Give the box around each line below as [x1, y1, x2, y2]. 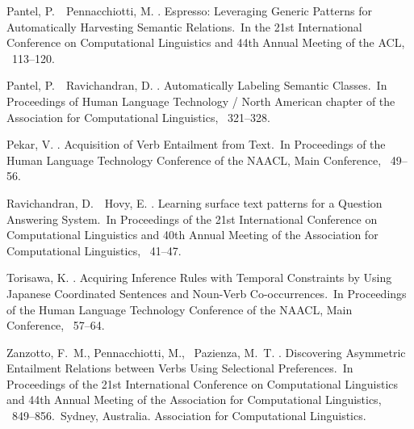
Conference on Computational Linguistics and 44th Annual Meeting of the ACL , [6, 34, 405, 51]
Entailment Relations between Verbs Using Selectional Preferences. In [6, 360, 353, 376]
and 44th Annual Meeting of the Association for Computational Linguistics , [6, 391, 382, 408]
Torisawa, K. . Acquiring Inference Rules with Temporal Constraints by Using [6, 269, 392, 286]
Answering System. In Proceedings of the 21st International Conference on [6, 210, 378, 227]
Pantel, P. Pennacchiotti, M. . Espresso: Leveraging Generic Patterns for [6, 2, 372, 19]
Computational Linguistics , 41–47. [6, 242, 182, 259]
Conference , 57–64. [6, 317, 105, 334]
